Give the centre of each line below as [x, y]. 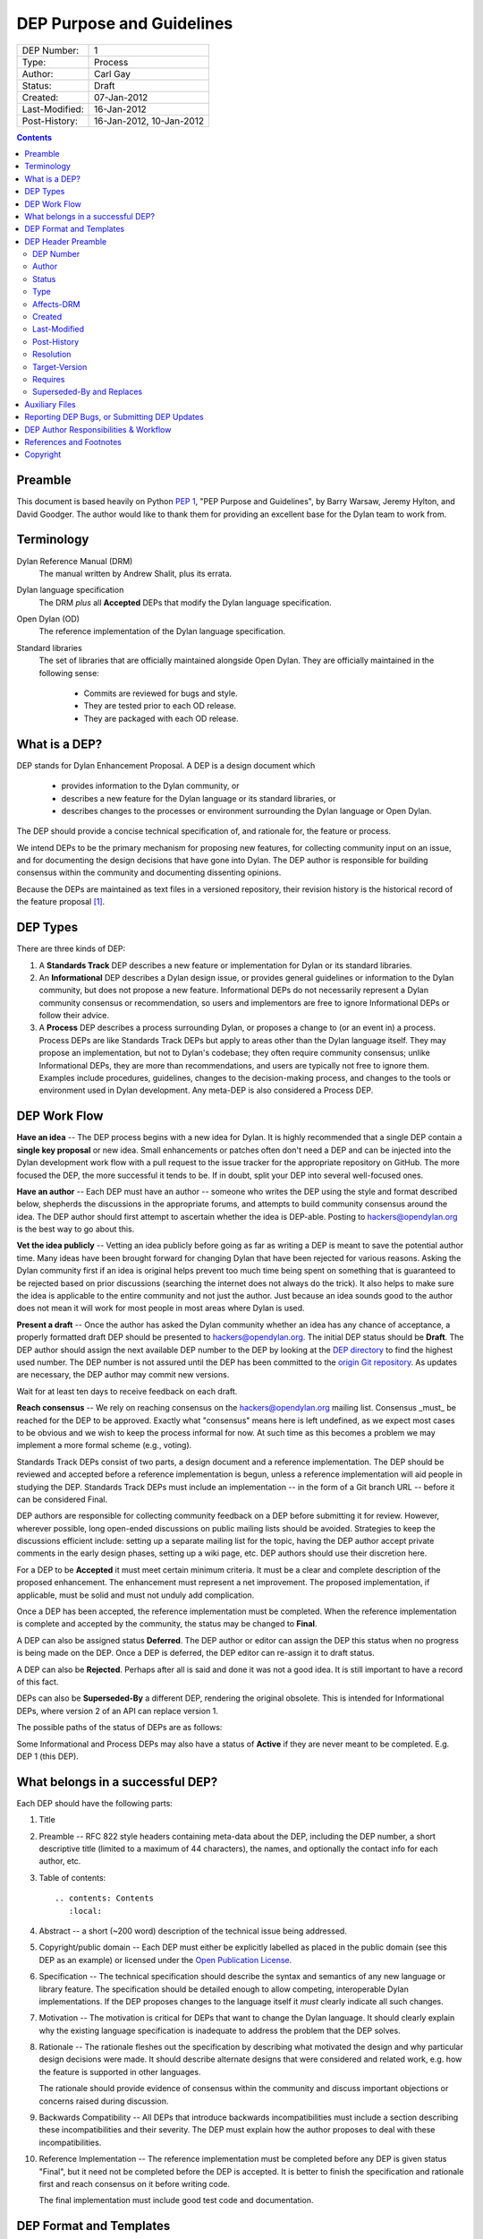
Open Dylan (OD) [48, 619]
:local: [85, 1911]
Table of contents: [72, 1877]
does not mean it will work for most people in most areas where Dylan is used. [161, 1308]
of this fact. [38, 1681]
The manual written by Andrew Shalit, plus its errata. [136, 573]
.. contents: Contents [105, 1898]
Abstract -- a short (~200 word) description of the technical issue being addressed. [193, 1931]
